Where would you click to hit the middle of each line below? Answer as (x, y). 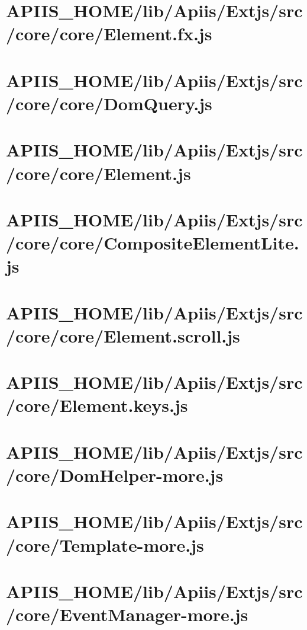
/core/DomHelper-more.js (115, 474)
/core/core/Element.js (98, 173)
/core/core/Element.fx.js (109, 33)
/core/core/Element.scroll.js (123, 335)
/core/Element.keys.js (97, 405)
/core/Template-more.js (105, 544)
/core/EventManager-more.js (127, 614)
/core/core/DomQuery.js (109, 103)
